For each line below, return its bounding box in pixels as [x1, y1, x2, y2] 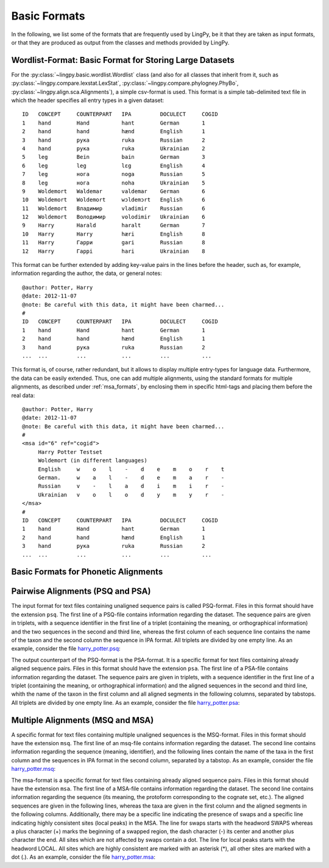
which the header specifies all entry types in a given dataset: [11, 97, 164, 104]
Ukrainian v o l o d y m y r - [38, 491, 225, 498]
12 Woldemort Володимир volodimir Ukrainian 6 [22, 214, 205, 221]
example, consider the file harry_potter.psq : [11, 645, 121, 652]
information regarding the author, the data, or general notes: [11, 269, 162, 277]
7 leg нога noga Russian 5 [22, 171, 205, 178]
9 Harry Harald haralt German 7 [22, 222, 205, 229]
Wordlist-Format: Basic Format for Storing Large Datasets [11, 55, 235, 65]
